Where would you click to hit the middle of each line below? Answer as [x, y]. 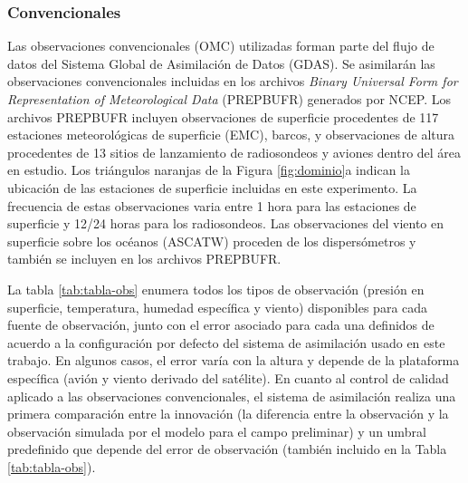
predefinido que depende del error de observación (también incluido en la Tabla [227, 449]
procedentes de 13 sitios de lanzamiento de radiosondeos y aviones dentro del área [234, 152]
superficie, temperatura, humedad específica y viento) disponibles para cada [218, 307]
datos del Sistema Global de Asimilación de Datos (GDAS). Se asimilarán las [221, 63]
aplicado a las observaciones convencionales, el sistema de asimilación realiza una [232, 396]
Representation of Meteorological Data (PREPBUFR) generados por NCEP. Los [229, 99]
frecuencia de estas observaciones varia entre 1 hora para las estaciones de [212, 205]
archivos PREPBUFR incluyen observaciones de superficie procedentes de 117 [223, 116]
